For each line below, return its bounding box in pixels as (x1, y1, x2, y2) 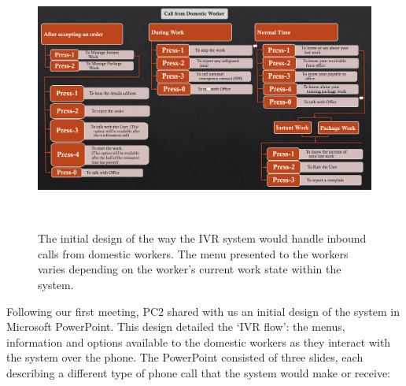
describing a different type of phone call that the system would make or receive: (6, 365, 391, 381)
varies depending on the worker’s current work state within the (38, 261, 341, 277)
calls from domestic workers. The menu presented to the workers (38, 245, 349, 262)
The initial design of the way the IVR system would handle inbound (38, 230, 367, 247)
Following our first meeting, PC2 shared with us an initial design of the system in (6, 302, 400, 319)
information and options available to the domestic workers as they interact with (6, 333, 391, 350)
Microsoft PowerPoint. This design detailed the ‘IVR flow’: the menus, (6, 318, 345, 335)
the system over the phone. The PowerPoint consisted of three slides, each (6, 349, 364, 366)
